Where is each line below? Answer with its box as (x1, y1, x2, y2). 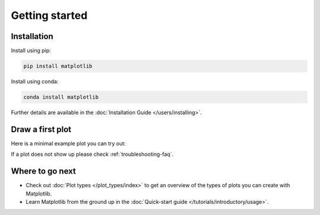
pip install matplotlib (23, 63, 93, 70)
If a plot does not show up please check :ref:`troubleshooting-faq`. (11, 151, 174, 158)
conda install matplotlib (23, 94, 99, 100)
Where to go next (11, 166, 76, 177)
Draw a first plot (11, 124, 72, 134)
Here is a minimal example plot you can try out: (11, 139, 126, 147)
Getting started (11, 9, 88, 22)
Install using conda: (11, 78, 59, 85)
